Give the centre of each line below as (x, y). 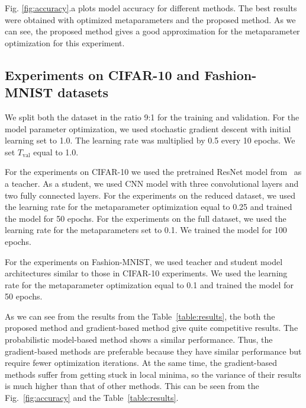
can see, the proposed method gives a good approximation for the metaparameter (152, 31)
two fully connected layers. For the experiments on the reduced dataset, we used (150, 195)
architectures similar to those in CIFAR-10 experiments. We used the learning (146, 273)
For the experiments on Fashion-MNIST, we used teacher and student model (144, 261)
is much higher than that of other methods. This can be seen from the (132, 386)
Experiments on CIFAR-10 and (102, 74)
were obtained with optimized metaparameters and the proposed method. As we (150, 19)
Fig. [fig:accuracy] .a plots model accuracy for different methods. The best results (151, 8)
